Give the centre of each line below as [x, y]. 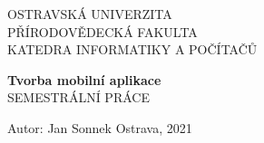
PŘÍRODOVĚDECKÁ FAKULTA [103, 31]
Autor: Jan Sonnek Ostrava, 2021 [100, 127]
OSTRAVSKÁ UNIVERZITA [90, 14]
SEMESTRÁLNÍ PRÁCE [78, 97]
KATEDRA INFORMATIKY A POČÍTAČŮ [132, 49]
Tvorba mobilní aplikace [84, 79]
